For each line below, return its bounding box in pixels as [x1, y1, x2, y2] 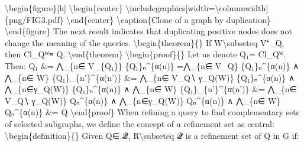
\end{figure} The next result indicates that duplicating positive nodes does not [5, 25, 292, 37]
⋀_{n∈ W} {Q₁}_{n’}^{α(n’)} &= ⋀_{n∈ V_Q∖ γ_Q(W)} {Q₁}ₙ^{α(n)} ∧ [5, 71, 295, 83]
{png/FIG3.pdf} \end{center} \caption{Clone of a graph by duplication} [5, 13, 271, 25]
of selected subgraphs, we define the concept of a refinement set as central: [5, 117, 274, 129]
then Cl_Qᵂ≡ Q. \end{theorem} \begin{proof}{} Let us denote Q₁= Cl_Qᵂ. [5, 48, 286, 60]
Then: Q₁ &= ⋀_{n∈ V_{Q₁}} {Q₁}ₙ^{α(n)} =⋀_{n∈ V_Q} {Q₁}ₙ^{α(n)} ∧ [5, 59, 299, 72]
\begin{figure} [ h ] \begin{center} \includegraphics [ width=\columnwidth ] [5, 2, 269, 14]
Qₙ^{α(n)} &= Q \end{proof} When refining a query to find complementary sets [5, 106, 300, 118]
